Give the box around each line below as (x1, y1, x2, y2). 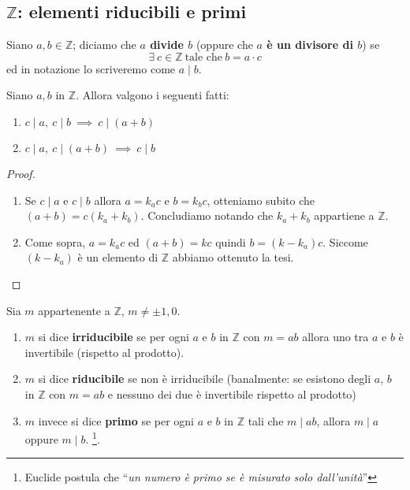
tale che (184, 51, 223, 63)
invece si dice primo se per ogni (38, 412, 194, 429)
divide (150, 36, 184, 53)
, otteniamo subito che (207, 191, 315, 208)
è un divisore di (266, 36, 353, 53)
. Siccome (322, 233, 368, 250)
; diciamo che (73, 36, 136, 53)
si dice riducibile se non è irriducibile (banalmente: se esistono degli (38, 370, 371, 387)
